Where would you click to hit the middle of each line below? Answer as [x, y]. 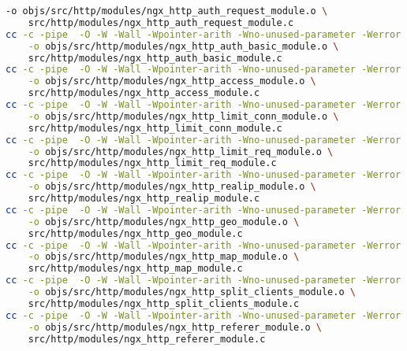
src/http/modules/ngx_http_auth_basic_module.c [155, 58]
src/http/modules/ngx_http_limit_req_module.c [152, 163]
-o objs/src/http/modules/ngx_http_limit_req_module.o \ [181, 151]
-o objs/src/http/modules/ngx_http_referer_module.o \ [175, 327]
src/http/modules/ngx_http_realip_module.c [144, 198]
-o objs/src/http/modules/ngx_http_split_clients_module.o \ [192, 292]
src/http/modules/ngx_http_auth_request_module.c [161, 22]
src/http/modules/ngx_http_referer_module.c [147, 339]
